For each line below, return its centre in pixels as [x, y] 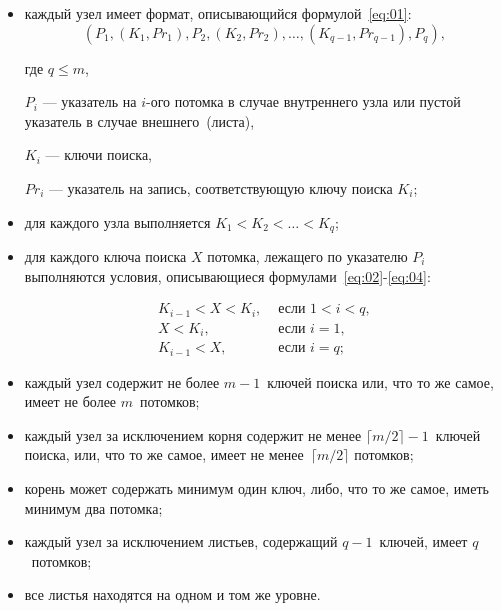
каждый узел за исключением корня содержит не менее [193, 434]
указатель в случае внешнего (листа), [139, 120]
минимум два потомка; [93, 507]
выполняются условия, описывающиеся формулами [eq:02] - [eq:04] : [227, 275]
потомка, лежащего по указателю [307, 256]
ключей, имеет [423, 541]
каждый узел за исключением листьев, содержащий [181, 541]
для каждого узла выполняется [117, 221]
